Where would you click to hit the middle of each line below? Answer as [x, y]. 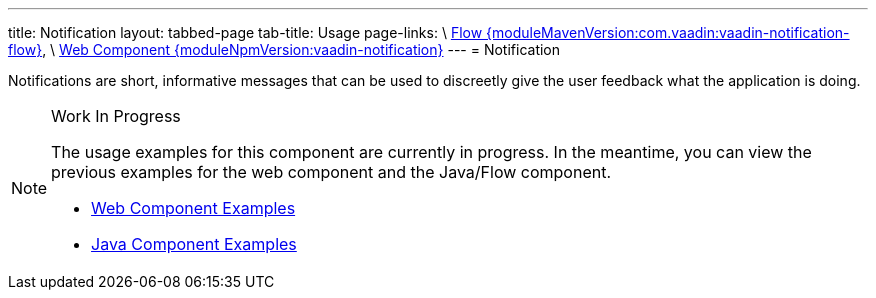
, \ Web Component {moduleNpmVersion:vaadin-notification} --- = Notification [301, 49]
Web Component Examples [193, 208]
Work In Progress [116, 116]
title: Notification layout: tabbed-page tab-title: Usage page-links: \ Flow [245, 32]
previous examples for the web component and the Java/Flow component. [331, 172]
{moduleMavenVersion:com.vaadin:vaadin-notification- [668, 32]
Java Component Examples [194, 244]
